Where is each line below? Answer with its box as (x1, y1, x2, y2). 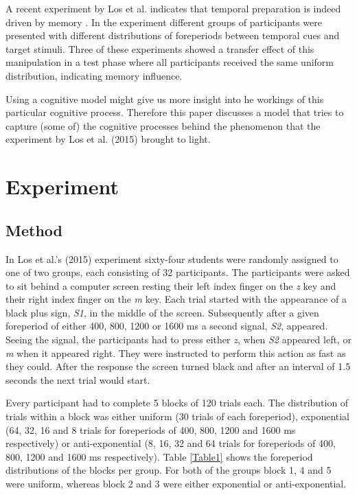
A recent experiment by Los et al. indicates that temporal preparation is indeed (5, 1, 341, 15)
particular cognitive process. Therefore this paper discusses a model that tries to (5, 105, 344, 119)
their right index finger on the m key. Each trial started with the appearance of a (5, 292, 347, 306)
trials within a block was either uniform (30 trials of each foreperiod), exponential (5, 409, 350, 424)
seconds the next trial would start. (5, 372, 150, 387)
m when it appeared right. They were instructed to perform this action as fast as (5, 345, 346, 360)
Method (5, 219, 62, 240)
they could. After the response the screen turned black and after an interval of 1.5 (5, 359, 351, 373)
